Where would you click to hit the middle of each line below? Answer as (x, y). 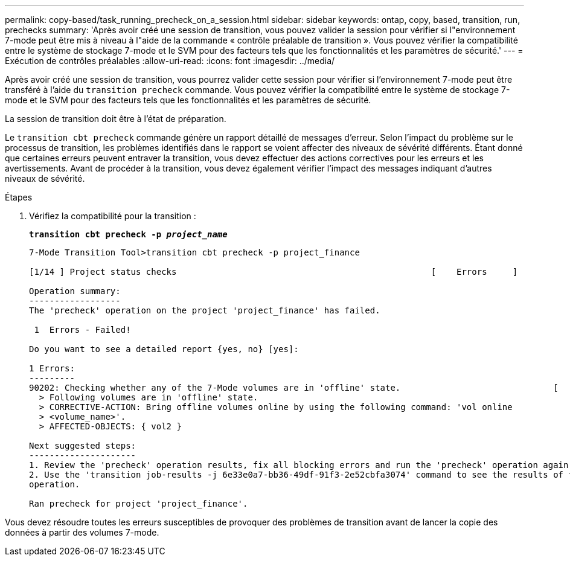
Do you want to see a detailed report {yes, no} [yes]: (164, 349)
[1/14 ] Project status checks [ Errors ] (274, 272)
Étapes (19, 197)
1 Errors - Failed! (82, 330)
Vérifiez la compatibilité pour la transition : (113, 216)
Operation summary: (75, 291)
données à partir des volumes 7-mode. (82, 532)
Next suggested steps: (83, 446)
